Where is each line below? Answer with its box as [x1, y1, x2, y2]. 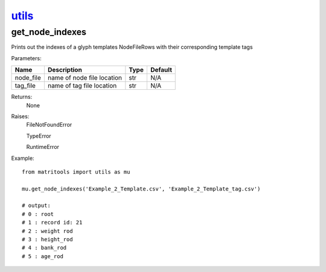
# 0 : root [22, 210, 54, 217]
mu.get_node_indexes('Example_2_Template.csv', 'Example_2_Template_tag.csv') [22, 185, 261, 192]
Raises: [11, 112, 30, 120]
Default [150, 66, 172, 74]
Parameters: [11, 54, 42, 62]
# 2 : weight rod [22, 227, 73, 235]
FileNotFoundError [26, 121, 72, 128]
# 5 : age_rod [22, 253, 63, 259]
